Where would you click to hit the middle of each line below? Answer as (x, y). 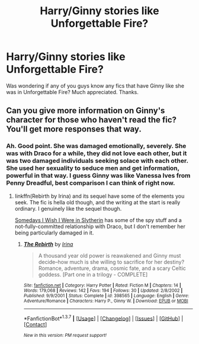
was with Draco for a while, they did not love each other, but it (97, 153)
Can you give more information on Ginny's (86, 111)
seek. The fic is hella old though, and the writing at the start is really (97, 202)
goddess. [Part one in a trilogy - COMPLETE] (93, 274)
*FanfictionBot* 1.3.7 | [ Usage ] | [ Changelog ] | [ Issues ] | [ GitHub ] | (103, 318)
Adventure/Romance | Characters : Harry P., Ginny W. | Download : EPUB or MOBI (106, 301)
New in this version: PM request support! (65, 336)
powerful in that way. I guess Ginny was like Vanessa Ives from (98, 176)
